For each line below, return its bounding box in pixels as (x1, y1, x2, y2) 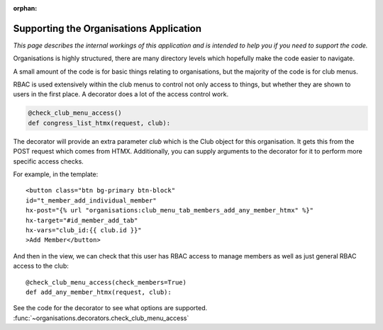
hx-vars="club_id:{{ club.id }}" (26, 226, 142, 234)
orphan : (13, 4, 38, 12)
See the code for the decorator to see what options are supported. (13, 304, 208, 312)
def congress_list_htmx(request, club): (28, 119, 170, 127)
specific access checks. (13, 157, 84, 166)
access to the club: (13, 262, 69, 271)
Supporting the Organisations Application (13, 22, 202, 35)
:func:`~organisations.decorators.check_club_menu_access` (13, 314, 189, 322)
